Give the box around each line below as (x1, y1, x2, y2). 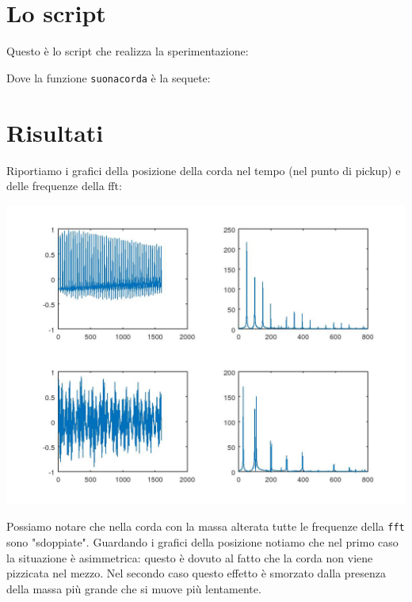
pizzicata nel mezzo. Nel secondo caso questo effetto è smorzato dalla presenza (6, 565, 387, 581)
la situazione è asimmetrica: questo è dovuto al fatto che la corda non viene (6, 549, 373, 566)
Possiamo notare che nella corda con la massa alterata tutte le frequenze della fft (6, 518, 405, 535)
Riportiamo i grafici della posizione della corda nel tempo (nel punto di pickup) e (6, 162, 401, 178)
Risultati (6, 116, 104, 148)
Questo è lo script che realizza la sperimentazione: (6, 43, 249, 59)
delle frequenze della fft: (6, 177, 122, 194)
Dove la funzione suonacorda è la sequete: (6, 69, 211, 86)
